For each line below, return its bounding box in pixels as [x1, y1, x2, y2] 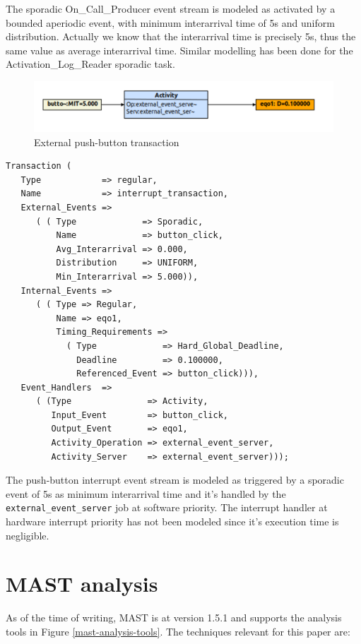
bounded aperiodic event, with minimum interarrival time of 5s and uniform [6, 15, 335, 30]
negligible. [6, 527, 49, 542]
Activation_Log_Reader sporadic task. [6, 56, 175, 71]
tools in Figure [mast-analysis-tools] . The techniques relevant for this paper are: [6, 624, 350, 639]
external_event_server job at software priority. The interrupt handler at [6, 500, 328, 515]
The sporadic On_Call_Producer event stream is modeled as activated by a [6, 1, 336, 16]
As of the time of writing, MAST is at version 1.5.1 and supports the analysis [6, 610, 342, 625]
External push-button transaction [34, 134, 179, 149]
